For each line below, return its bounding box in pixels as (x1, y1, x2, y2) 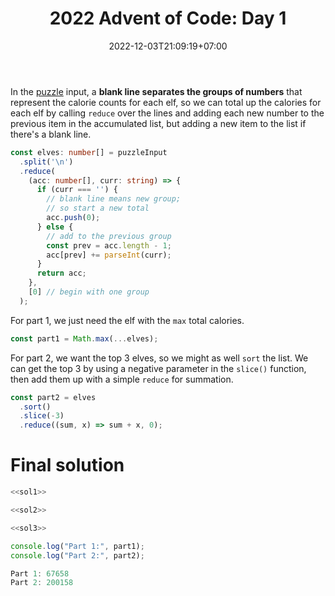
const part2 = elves (10, 392, 97, 402)
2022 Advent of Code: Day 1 (49, 7, 287, 30)
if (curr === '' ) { (36, 185, 118, 195)
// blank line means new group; (46, 194, 182, 204)
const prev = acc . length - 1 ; (46, 240, 172, 251)
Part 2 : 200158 (10, 578, 74, 588)
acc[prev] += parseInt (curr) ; (46, 250, 172, 260)
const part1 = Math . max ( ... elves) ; (10, 333, 159, 344)
